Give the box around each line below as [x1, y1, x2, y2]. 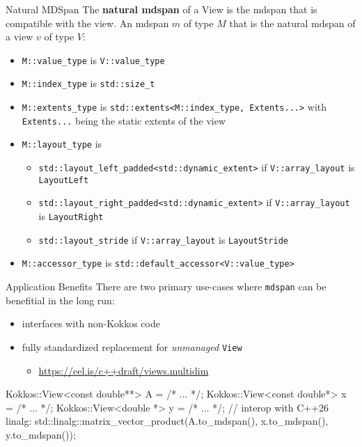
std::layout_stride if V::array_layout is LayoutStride [38, 232, 288, 246]
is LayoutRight [38, 209, 104, 223]
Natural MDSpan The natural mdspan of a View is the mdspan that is [6, 2, 317, 16]
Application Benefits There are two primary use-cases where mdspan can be [6, 279, 326, 293]
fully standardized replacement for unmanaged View [22, 339, 242, 354]
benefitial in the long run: [6, 292, 115, 307]
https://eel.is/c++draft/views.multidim [38, 363, 209, 377]
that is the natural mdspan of [229, 15, 356, 30]
